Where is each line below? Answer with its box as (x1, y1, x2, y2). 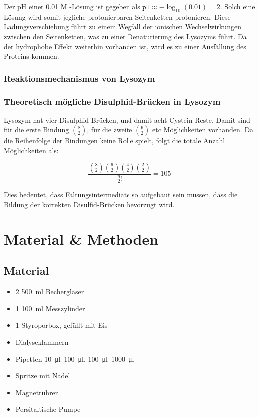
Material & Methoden (4, 228, 159, 249)
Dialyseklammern (15, 337, 69, 347)
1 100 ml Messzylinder (15, 303, 85, 313)
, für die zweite (87, 124, 132, 135)
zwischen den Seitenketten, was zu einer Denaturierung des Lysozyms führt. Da (4, 31, 247, 41)
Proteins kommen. (4, 51, 59, 61)
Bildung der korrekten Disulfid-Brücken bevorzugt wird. (4, 199, 175, 210)
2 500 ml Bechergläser (15, 286, 84, 297)
